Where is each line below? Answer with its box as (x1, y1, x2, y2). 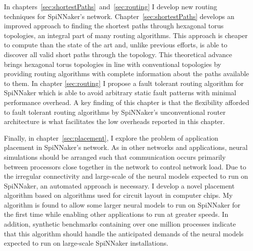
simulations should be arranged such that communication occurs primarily (4, 151, 226, 162)
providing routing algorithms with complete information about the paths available (4, 68, 249, 79)
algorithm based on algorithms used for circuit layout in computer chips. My (4, 190, 233, 200)
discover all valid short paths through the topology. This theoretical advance (4, 49, 232, 59)
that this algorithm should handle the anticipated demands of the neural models (4, 228, 244, 238)
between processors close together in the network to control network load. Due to (4, 161, 246, 171)
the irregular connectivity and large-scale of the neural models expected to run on (4, 171, 248, 181)
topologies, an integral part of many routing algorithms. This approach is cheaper (4, 30, 248, 40)
